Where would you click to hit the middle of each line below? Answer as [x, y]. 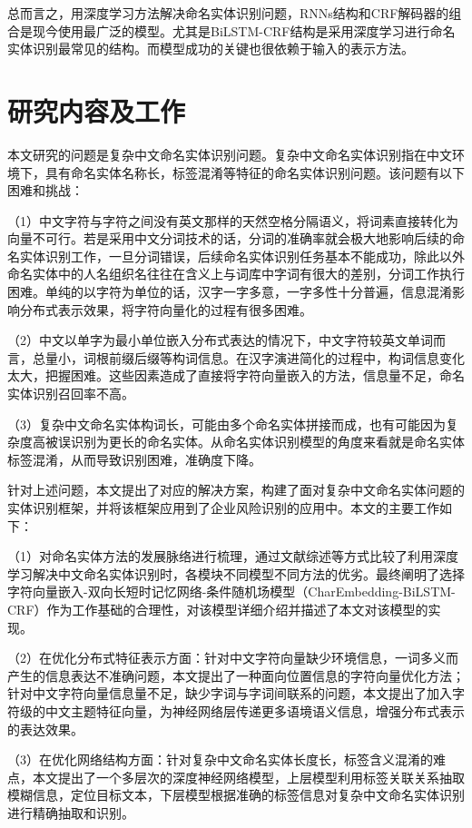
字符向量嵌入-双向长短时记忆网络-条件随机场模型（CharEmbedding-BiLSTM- [231, 591]
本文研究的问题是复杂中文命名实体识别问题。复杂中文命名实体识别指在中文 [230, 154]
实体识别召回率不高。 [71, 394]
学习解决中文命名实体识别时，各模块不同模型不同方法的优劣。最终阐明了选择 [236, 573]
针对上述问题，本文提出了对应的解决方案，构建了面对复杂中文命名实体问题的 [236, 490]
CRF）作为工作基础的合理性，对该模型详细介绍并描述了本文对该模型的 [218, 609]
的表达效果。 [45, 729]
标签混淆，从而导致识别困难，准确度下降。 [134, 459]
